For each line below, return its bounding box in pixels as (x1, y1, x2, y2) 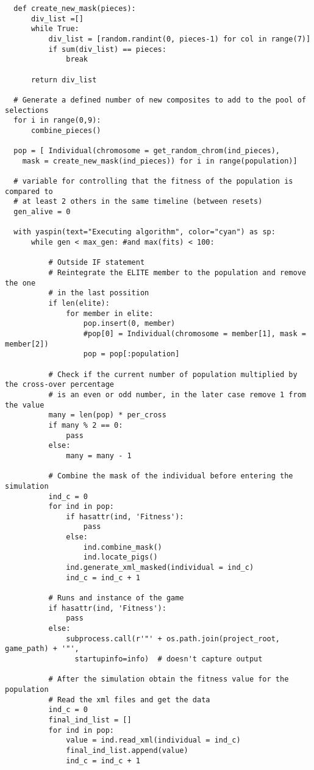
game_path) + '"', (5, 644, 79, 653)
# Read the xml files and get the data (48, 695, 210, 704)
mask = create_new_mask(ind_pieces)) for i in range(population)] (22, 156, 298, 165)
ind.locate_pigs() (83, 553, 158, 562)
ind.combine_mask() (83, 542, 162, 552)
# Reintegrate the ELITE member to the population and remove (48, 268, 306, 278)
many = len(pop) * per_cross (48, 411, 166, 420)
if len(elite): (48, 299, 110, 308)
